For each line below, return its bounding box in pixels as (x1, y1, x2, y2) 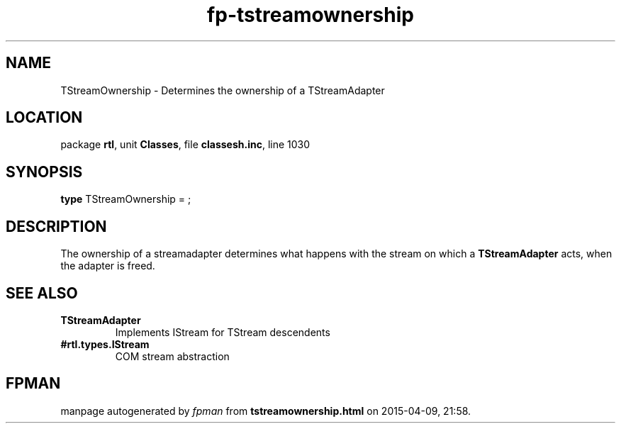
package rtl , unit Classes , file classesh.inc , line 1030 (60, 138, 310, 151)
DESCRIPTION (6, 217, 107, 235)
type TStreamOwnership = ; (60, 193, 191, 206)
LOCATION (6, 108, 83, 127)
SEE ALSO (6, 284, 78, 302)
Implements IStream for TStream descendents (115, 325, 330, 338)
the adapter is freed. (60, 260, 155, 272)
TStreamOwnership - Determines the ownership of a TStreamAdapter (60, 84, 385, 96)
